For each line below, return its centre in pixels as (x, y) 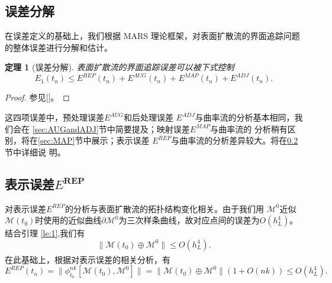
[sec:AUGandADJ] (65, 129)
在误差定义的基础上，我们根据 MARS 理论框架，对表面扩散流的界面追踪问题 (152, 36)
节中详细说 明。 (35, 152)
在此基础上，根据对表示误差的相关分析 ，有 (88, 259)
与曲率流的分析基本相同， (245, 117)
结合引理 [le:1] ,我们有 (45, 233)
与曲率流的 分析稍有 (249, 129)
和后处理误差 (148, 117)
